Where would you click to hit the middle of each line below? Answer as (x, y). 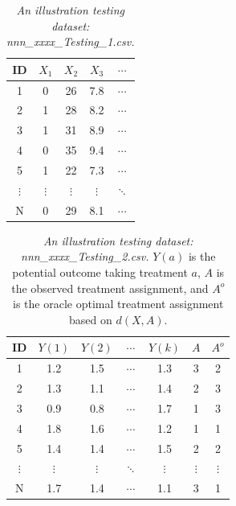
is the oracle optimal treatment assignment (118, 304)
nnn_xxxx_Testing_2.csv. (85, 256)
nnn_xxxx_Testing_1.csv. (71, 41)
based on (91, 319)
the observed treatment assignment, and (110, 288)
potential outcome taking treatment (100, 272)
